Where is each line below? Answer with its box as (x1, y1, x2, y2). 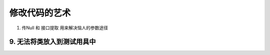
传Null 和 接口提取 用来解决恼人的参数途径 (21, 25, 108, 31)
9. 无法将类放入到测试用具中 (9, 38, 96, 46)
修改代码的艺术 (9, 7, 71, 18)
